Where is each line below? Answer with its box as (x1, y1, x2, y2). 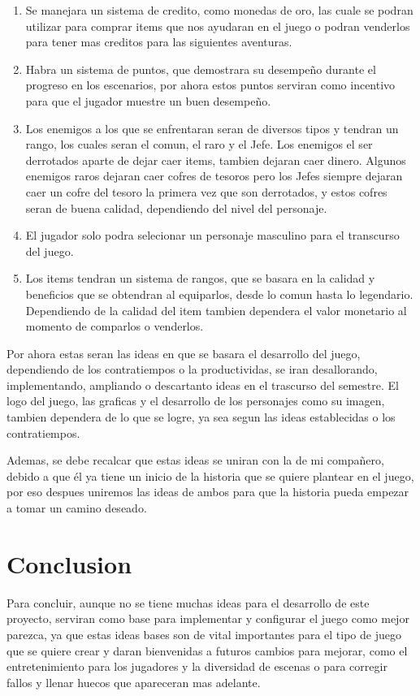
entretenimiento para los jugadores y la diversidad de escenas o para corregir (6, 658, 388, 675)
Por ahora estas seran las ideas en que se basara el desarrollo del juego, (6, 344, 361, 361)
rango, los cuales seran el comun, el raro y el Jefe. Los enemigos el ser (25, 136, 373, 153)
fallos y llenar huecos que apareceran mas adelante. (6, 673, 261, 690)
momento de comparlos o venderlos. (25, 318, 204, 335)
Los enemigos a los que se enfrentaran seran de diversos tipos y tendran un (25, 119, 399, 136)
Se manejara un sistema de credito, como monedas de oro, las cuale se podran (25, 2, 414, 18)
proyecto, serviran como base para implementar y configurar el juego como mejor (6, 610, 409, 627)
